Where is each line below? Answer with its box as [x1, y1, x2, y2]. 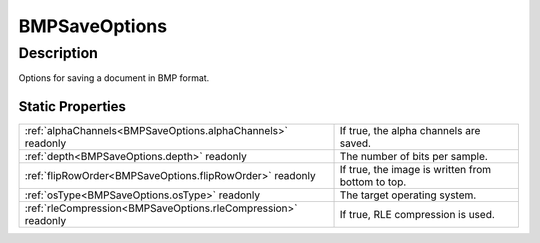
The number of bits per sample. [339, 150, 489, 164]
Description [18, 44, 99, 62]
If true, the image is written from [339, 163, 492, 177]
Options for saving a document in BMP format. [18, 72, 210, 84]
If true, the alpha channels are [339, 124, 481, 138]
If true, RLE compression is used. [339, 208, 495, 222]
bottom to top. [339, 175, 407, 189]
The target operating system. [339, 188, 477, 202]
